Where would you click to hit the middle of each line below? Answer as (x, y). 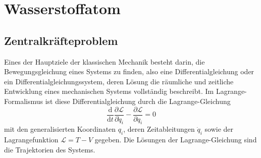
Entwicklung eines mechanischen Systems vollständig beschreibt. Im (109, 91)
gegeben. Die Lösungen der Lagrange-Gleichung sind (176, 140)
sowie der (219, 129)
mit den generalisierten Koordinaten (60, 129)
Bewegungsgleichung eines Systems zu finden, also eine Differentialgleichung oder (129, 71)
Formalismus (23, 101)
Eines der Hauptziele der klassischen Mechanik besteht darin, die (105, 61)
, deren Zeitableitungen (159, 129)
